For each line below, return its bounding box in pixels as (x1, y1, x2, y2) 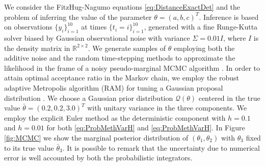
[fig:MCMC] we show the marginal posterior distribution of (4, 132, 189, 143)
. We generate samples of (88, 42, 166, 53)
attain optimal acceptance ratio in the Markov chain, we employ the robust (4, 72, 240, 83)
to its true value (4, 142, 54, 153)
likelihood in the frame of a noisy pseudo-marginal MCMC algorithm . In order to (4, 62, 260, 73)
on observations (4, 21, 52, 32)
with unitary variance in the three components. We (87, 102, 247, 113)
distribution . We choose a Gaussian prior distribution (4, 92, 173, 103)
